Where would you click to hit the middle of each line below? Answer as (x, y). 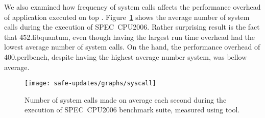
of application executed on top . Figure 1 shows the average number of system (127, 17)
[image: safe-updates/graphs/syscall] (90, 84)
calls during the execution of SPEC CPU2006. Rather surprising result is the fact (132, 27)
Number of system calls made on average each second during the (126, 99)
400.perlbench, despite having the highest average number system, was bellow (126, 56)
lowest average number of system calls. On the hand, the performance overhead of (132, 47)
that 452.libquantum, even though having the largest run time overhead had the (130, 37)
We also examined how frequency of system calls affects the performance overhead (132, 7)
